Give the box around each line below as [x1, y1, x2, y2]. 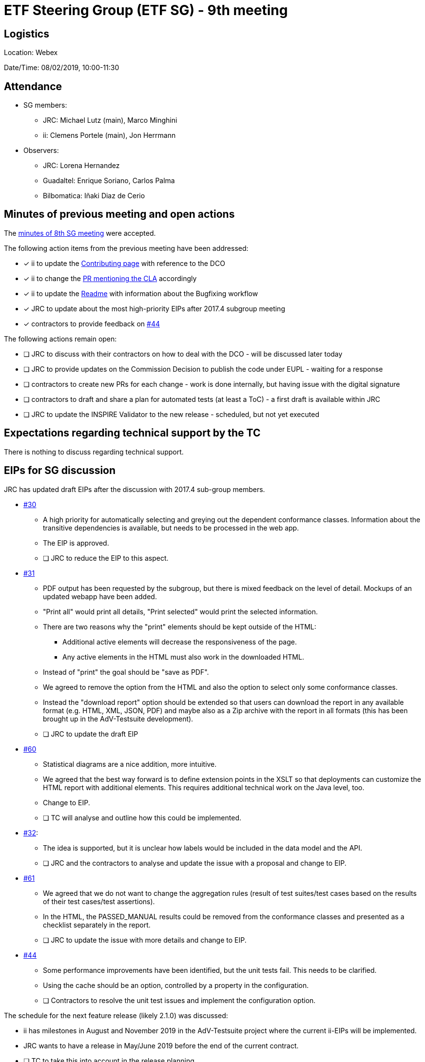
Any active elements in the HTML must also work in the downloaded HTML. [62, 652, 304, 661]
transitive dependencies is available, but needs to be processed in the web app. [43, 523, 299, 532]
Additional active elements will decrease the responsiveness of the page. [62, 637, 297, 646]
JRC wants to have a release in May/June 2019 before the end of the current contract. [23, 1041, 299, 1050]
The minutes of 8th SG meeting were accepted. [4, 228, 156, 237]
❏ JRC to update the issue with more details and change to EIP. [43, 935, 247, 944]
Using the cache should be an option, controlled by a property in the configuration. [43, 981, 309, 989]
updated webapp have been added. [43, 592, 157, 601]
